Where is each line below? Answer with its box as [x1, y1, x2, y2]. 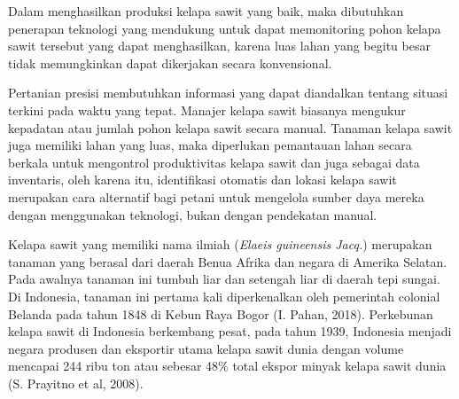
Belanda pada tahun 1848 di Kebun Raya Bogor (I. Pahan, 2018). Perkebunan [8, 304, 433, 323]
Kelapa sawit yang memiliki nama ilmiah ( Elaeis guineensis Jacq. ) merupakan [8, 235, 432, 254]
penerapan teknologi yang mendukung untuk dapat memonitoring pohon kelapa [8, 19, 441, 37]
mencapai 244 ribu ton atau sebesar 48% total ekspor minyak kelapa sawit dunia [8, 356, 447, 375]
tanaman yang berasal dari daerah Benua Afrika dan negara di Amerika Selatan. [8, 252, 447, 270]
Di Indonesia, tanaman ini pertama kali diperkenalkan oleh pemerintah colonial [8, 286, 440, 305]
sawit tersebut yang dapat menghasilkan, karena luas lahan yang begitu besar [8, 36, 431, 55]
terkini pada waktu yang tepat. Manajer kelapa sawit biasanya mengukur [8, 100, 406, 119]
